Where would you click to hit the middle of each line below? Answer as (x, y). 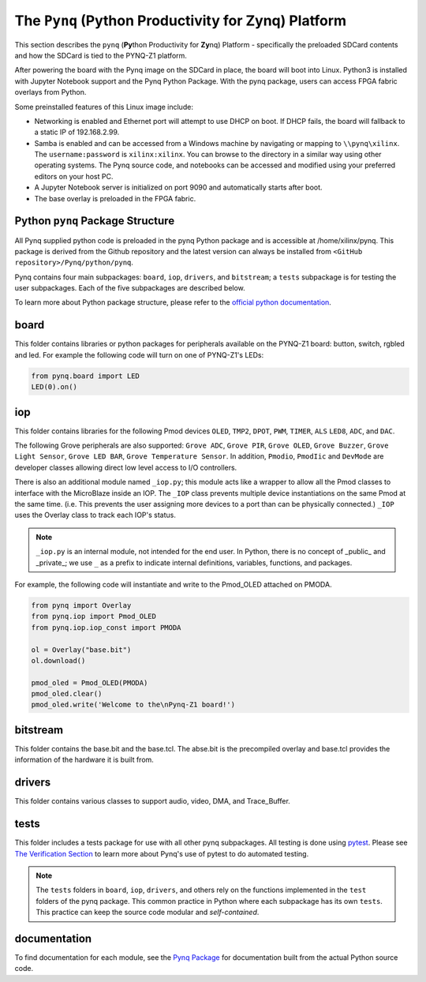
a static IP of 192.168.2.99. (77, 132)
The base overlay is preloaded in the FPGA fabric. (115, 198)
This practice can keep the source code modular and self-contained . (148, 913)
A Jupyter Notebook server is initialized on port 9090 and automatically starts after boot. (178, 187)
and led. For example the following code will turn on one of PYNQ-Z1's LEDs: (139, 354)
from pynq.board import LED (85, 376)
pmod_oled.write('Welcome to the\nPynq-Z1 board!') (133, 705)
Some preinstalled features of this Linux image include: (104, 107)
